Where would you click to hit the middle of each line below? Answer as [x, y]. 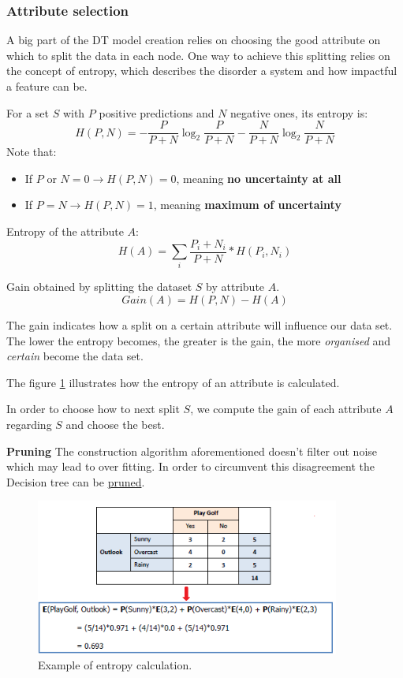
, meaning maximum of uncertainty [247, 205]
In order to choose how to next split [93, 409]
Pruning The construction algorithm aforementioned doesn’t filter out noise [192, 451]
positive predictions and [157, 112]
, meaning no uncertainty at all [259, 178]
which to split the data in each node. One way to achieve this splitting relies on [198, 55]
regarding [29, 424]
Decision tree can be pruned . [76, 481]
